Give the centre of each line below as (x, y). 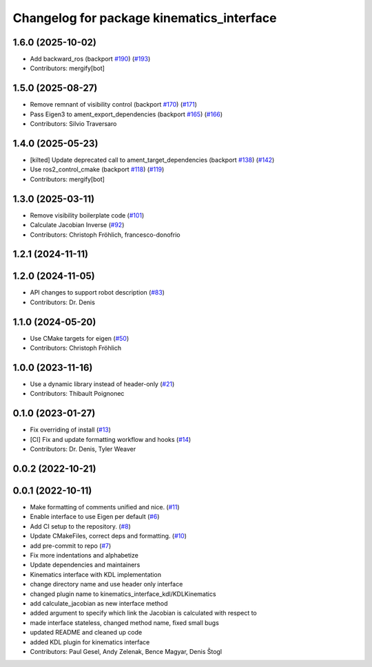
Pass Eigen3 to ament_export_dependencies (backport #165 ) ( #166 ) (126, 114)
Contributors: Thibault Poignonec (77, 394)
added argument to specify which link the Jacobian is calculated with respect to (144, 613)
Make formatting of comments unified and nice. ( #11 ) (105, 507)
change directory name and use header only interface (106, 584)
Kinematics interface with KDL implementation (96, 574)
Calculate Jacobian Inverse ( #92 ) (77, 225)
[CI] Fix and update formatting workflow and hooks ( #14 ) (111, 439)
